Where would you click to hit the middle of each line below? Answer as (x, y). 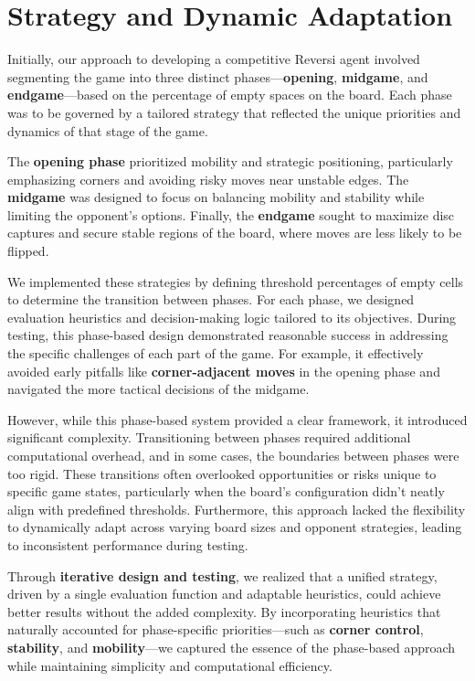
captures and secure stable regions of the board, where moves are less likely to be (235, 233)
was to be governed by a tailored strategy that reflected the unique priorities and (234, 112)
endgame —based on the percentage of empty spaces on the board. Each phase (230, 95)
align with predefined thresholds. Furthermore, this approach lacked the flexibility (237, 509)
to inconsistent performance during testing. (128, 544)
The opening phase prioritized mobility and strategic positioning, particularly (230, 161)
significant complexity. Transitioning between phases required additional (209, 437)
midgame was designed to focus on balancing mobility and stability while (216, 197)
